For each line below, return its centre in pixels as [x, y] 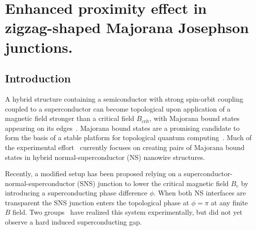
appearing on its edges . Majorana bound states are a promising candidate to [122, 128]
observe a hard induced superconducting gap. [73, 222]
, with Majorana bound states [194, 118]
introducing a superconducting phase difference [76, 193]
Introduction [38, 78]
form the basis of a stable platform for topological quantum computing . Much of [128, 137]
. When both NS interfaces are [200, 193]
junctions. [39, 47]
